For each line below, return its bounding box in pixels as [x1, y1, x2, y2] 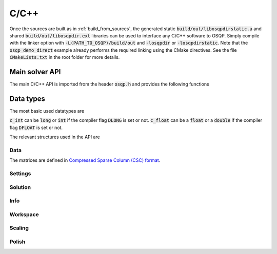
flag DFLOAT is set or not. [9, 124, 63, 131]
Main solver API [9, 67, 61, 76]
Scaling [9, 224, 29, 231]
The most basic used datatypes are [9, 108, 85, 114]
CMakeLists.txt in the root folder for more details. [9, 54, 120, 60]
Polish [9, 238, 26, 245]
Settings [9, 170, 31, 177]
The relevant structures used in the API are [9, 134, 100, 140]
